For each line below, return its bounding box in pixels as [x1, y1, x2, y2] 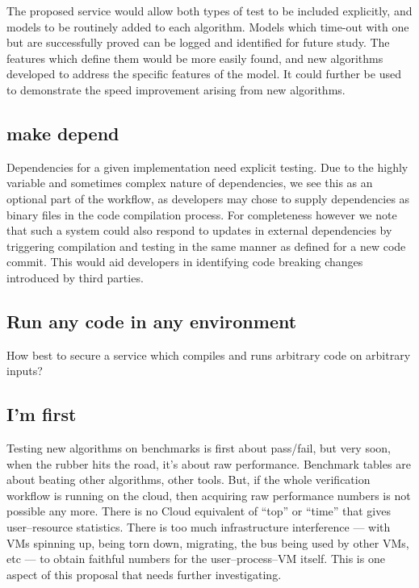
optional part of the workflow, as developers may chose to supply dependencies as [6, 190, 410, 206]
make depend [6, 120, 119, 145]
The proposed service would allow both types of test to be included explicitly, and [6, 2, 413, 19]
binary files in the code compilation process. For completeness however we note [6, 206, 397, 223]
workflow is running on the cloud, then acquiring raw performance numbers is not [6, 486, 411, 503]
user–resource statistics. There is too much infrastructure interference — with [6, 519, 391, 536]
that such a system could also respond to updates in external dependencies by [6, 222, 392, 239]
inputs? [6, 362, 43, 379]
